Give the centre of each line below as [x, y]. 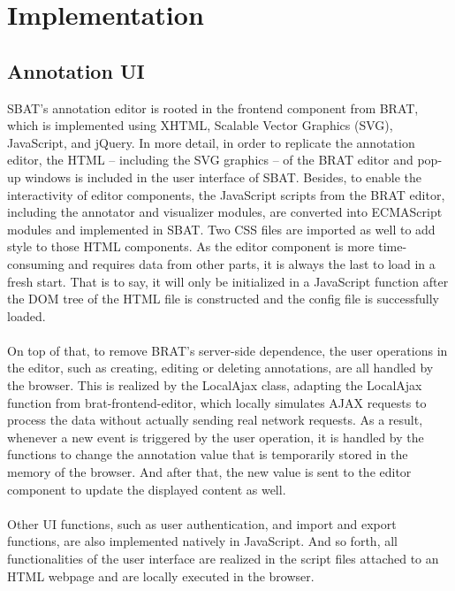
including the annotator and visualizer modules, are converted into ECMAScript [225, 212]
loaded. [27, 315]
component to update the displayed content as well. [147, 489]
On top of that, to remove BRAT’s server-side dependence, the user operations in [227, 350]
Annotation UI [76, 70]
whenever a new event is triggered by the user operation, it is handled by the [216, 437]
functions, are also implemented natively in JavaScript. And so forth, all [202, 541]
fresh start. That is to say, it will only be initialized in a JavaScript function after [228, 281]
